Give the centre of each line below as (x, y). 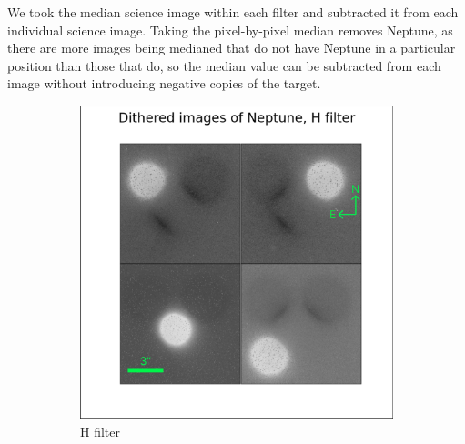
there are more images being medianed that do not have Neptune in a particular (232, 48)
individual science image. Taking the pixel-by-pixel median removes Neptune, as (230, 30)
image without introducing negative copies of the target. (164, 83)
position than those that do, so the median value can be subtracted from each (224, 65)
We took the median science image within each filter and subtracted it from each (233, 12)
